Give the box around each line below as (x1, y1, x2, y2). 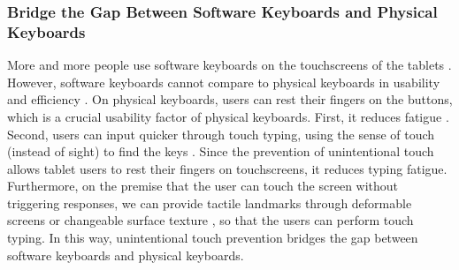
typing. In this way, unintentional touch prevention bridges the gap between (7, 229, 418, 247)
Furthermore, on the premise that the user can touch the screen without (7, 176, 399, 195)
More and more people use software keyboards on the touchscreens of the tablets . (7, 56, 452, 74)
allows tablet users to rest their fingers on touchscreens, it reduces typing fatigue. (7, 159, 448, 177)
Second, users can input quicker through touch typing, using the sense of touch (7, 124, 435, 143)
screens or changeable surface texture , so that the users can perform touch (7, 211, 414, 229)
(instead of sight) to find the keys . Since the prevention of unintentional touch (7, 142, 434, 161)
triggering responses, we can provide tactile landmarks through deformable (7, 193, 412, 212)
